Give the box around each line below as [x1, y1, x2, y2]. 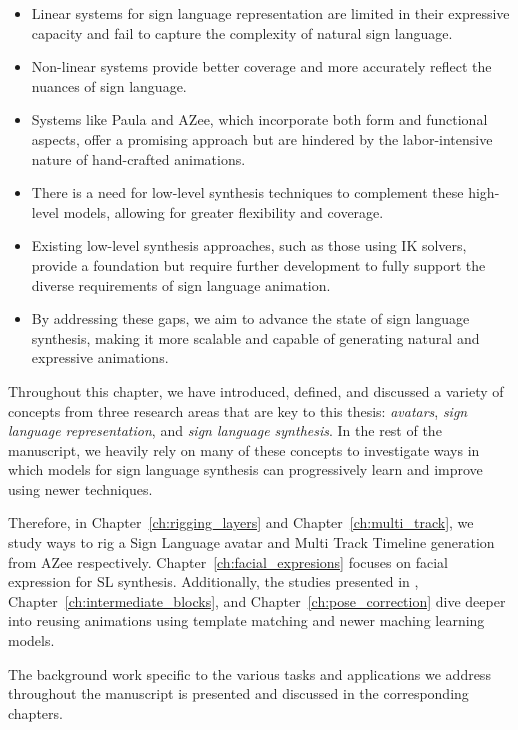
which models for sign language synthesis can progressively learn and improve [8, 459, 483, 480]
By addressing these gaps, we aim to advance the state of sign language [31, 308, 470, 329]
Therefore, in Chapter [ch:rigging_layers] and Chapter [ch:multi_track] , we [8, 512, 474, 533]
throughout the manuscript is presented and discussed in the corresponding [8, 683, 469, 704]
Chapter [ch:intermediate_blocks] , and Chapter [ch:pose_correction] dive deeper [8, 590, 506, 611]
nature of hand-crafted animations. [31, 148, 246, 169]
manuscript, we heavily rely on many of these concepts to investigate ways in [8, 439, 480, 460]
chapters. [8, 702, 63, 723]
